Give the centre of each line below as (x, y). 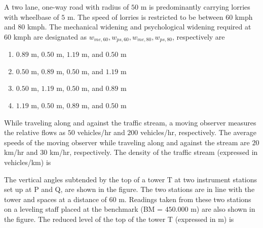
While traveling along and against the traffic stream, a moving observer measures (130, 122)
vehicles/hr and (101, 132)
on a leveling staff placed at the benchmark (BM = (83, 209)
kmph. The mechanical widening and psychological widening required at (139, 27)
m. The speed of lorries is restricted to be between (145, 17)
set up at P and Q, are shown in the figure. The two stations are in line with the (129, 189)
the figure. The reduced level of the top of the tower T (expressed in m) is (119, 219)
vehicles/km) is (28, 162)
